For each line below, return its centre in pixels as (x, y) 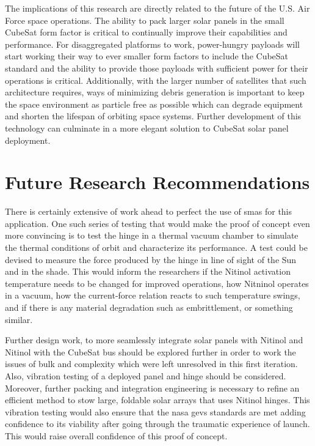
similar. (19, 319)
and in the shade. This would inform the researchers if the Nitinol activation (148, 271)
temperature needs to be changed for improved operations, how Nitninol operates (157, 283)
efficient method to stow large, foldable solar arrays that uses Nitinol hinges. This (157, 400)
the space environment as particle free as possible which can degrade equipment (154, 104)
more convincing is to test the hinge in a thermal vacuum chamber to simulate (152, 235)
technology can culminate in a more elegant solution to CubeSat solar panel (147, 128)
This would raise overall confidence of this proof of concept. (116, 435)
